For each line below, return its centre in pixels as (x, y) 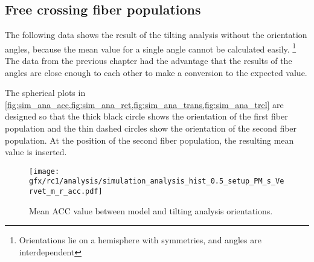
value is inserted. (36, 152)
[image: (44, 171)
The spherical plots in (45, 93)
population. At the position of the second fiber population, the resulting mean (149, 140)
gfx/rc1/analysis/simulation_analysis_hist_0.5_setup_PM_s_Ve (157, 181)
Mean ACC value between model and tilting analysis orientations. (151, 210)
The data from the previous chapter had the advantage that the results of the (149, 61)
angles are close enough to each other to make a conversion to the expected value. (156, 72)
